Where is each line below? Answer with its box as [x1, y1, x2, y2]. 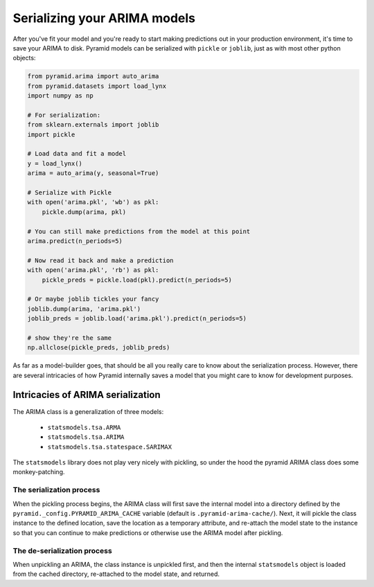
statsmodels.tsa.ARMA [47, 423, 121, 431]
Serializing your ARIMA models [12, 10, 196, 26]
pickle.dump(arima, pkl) [42, 208, 127, 216]
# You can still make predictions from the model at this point [27, 227, 251, 235]
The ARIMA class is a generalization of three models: [12, 407, 164, 415]
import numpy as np [27, 92, 93, 100]
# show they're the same [27, 334, 112, 342]
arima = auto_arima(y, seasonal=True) [27, 170, 159, 177]
